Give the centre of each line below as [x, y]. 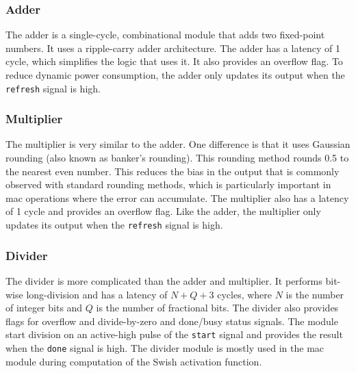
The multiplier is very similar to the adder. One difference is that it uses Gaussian [178, 144]
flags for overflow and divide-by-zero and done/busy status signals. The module [172, 321]
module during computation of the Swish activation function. [134, 361]
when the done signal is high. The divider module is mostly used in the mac [165, 347]
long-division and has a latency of [97, 294]
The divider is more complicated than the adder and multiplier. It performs [164, 280]
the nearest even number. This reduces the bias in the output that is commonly [173, 171]
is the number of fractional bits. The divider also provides [217, 308]
